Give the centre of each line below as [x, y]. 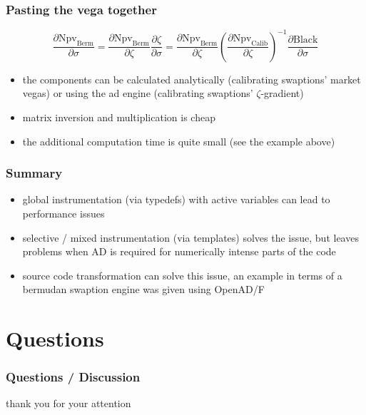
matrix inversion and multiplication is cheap [119, 117]
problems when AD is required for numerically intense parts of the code [179, 251]
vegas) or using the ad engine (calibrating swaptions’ [138, 93]
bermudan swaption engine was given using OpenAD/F [143, 289]
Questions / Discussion [73, 377]
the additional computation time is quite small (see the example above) [179, 141]
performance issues [63, 213]
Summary [34, 173]
